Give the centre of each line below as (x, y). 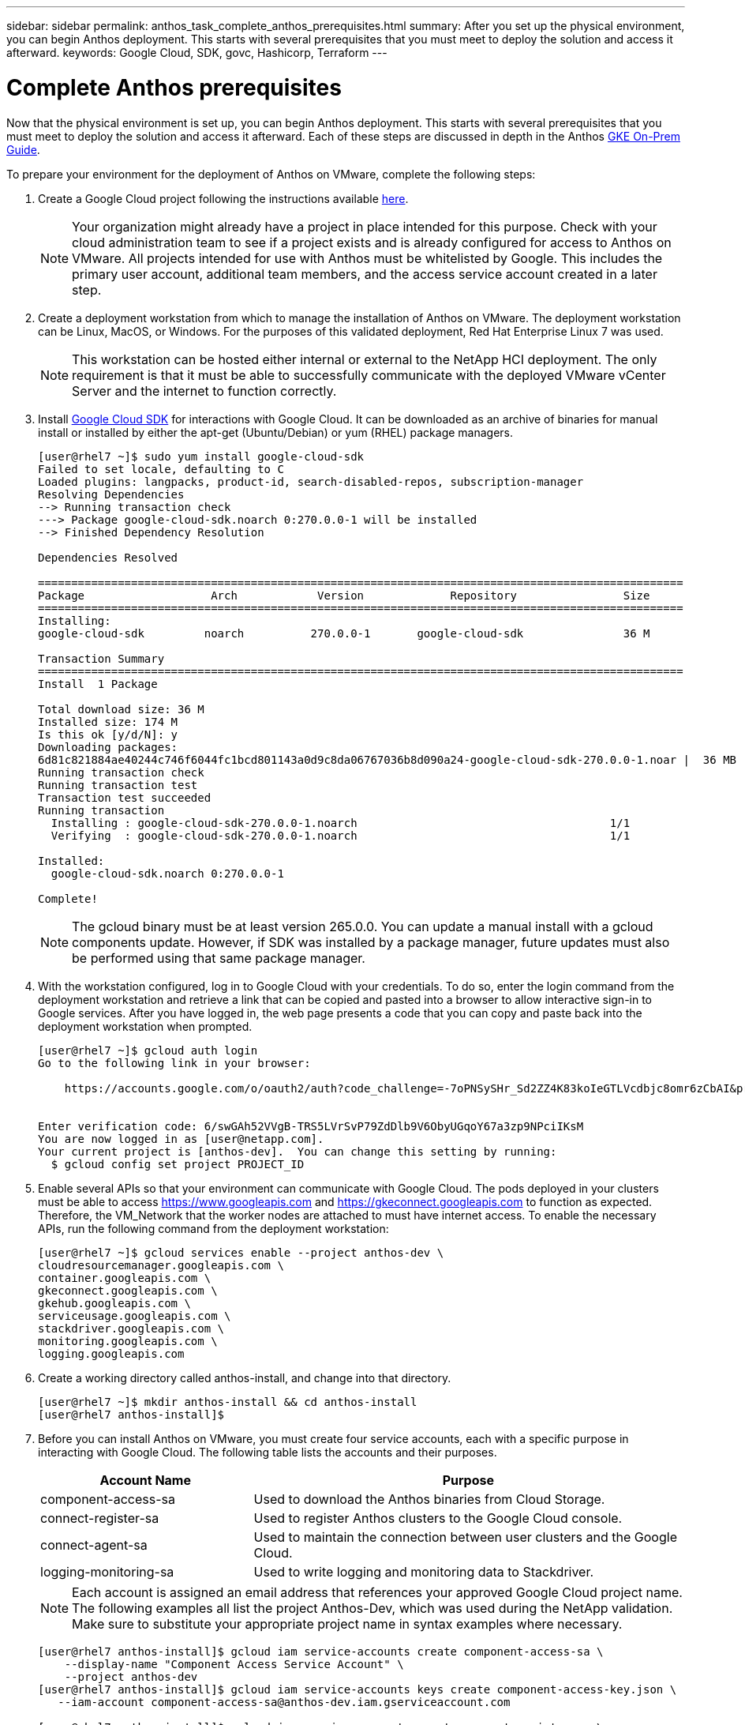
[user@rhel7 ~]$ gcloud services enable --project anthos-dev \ (241, 1252)
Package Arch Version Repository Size (344, 595)
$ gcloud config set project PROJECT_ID (178, 1164)
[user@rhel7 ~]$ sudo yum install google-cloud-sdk (201, 456)
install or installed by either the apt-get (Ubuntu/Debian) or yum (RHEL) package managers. (276, 432)
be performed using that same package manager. (219, 958)
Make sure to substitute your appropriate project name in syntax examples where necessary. (347, 1624)
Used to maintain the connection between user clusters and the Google (465, 1537)
